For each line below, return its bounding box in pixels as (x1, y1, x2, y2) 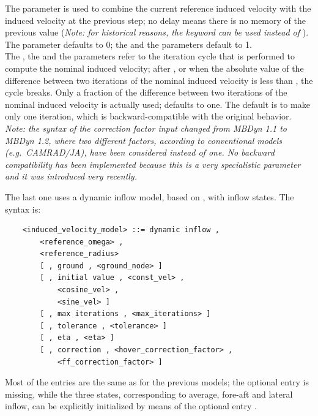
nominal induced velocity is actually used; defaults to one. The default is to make (5, 97, 310, 110)
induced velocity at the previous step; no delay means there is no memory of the (5, 13, 306, 26)
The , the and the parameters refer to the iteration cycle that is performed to (5, 50, 295, 62)
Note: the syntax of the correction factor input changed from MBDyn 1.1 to (5, 121, 287, 134)
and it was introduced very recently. (5, 170, 137, 183)
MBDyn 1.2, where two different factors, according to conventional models (5, 134, 283, 146)
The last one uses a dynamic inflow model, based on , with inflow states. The (5, 190, 294, 203)
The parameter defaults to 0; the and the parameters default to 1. (5, 37, 252, 50)
